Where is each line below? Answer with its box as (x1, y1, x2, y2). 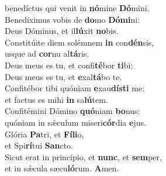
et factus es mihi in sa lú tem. (5, 93, 108, 105)
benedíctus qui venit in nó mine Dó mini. (5, 2, 150, 13)
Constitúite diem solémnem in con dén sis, (5, 36, 154, 48)
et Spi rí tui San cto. (5, 139, 73, 151)
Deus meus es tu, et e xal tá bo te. (5, 70, 122, 82)
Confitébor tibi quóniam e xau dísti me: (5, 82, 145, 94)
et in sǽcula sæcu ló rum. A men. (5, 162, 119, 174)
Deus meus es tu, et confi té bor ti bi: (5, 58, 133, 71)
